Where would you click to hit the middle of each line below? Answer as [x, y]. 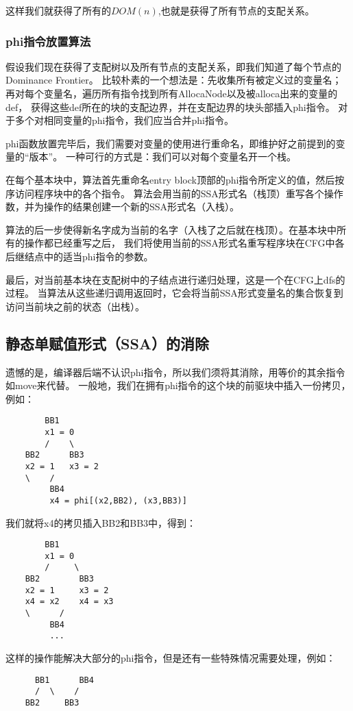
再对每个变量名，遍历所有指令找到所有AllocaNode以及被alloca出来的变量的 [172, 93]
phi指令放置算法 [48, 41]
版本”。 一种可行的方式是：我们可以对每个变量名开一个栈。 [162, 157]
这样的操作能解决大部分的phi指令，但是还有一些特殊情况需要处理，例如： [171, 658]
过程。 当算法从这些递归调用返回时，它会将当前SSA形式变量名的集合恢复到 [174, 293]
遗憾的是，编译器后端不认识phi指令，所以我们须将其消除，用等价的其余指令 [175, 372]
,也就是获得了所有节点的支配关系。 [236, 10]
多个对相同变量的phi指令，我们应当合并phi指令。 [124, 120]
